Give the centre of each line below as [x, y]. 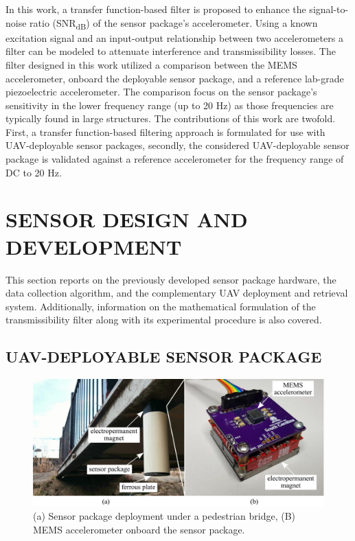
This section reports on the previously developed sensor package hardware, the [171, 279]
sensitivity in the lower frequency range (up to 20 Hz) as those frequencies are [170, 105]
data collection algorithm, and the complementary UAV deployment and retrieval [177, 293]
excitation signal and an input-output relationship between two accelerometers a [174, 37]
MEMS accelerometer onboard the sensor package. [139, 529]
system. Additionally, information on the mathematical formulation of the [161, 306]
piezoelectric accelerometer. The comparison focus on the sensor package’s [161, 92]
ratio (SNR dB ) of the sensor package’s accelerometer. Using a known [174, 23]
